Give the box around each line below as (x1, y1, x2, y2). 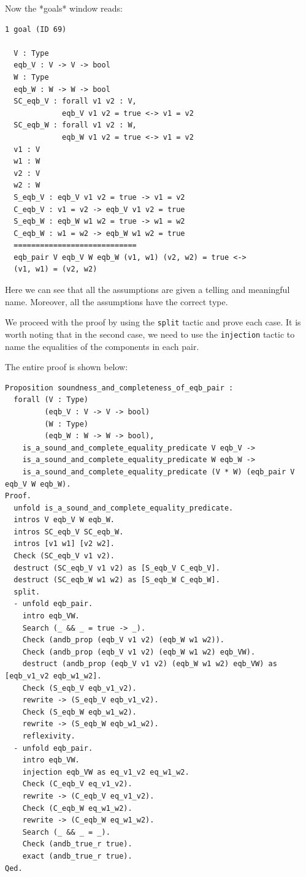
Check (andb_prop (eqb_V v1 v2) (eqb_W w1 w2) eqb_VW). (22, 647, 256, 656)
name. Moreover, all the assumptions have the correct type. (5, 295, 228, 308)
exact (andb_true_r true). (22, 851, 132, 860)
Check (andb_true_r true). (22, 840, 132, 849)
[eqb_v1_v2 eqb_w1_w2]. (5, 672, 102, 680)
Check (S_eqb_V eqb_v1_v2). (22, 683, 137, 693)
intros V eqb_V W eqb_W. (13, 515, 115, 525)
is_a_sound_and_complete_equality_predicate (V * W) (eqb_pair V (22, 467, 295, 476)
